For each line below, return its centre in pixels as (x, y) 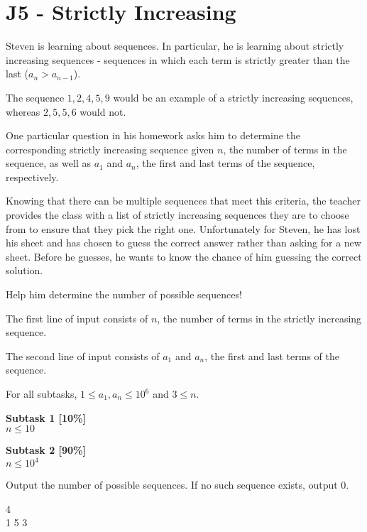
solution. (24, 270)
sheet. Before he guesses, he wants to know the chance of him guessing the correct (184, 256)
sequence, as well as (48, 163)
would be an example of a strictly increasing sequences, (233, 97)
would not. (103, 111)
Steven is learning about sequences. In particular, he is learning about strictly (175, 46)
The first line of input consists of (77, 318)
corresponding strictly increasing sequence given (110, 149)
